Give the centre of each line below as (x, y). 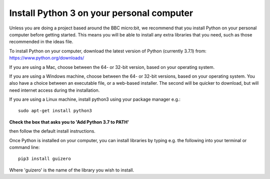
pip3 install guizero (44, 159)
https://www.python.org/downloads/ (47, 58)
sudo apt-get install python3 (55, 111)
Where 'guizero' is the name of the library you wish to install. (72, 170)
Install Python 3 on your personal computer (101, 13)
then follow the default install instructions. (52, 131)
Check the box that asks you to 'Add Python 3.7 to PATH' (69, 122)
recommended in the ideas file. (41, 42)
